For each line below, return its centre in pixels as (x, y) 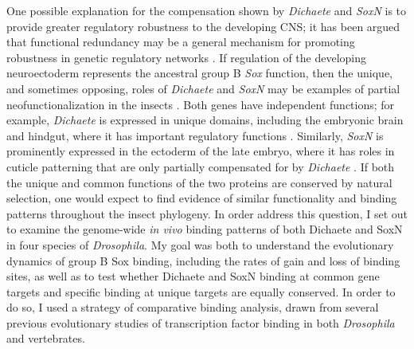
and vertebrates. (46, 338)
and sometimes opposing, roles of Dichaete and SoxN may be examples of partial (203, 88)
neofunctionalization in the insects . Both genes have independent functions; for (201, 104)
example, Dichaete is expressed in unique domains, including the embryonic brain (205, 120)
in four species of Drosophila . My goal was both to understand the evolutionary (200, 244)
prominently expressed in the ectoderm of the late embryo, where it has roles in (201, 151)
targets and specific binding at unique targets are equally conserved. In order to (201, 291)
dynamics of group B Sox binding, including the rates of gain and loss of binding (203, 260)
